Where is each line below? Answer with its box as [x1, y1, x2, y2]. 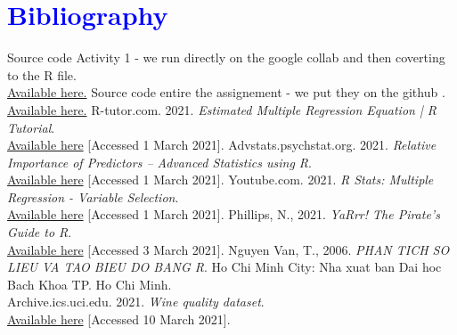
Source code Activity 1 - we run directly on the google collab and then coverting [7, 48, 445, 67]
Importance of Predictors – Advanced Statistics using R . [7, 152, 312, 171]
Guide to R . [7, 223, 72, 241]
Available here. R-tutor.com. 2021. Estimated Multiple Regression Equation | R [7, 100, 437, 118]
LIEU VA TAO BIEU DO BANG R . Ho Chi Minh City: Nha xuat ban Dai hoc [7, 257, 442, 276]
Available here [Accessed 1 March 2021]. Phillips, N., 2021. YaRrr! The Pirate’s [7, 205, 440, 224]
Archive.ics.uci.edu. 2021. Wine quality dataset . [7, 292, 265, 311]
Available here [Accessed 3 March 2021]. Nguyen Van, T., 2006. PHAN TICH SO [7, 240, 450, 258]
